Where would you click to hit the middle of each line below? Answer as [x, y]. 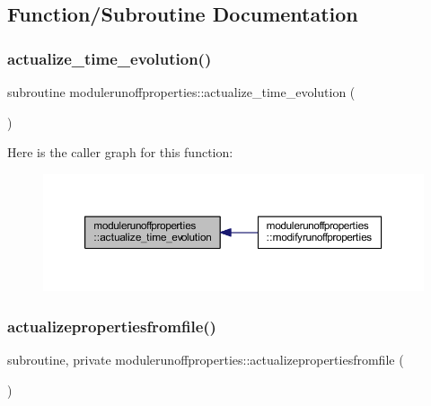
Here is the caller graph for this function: [120, 152]
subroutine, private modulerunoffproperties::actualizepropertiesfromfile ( [206, 360]
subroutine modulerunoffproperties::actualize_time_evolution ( [181, 92]
